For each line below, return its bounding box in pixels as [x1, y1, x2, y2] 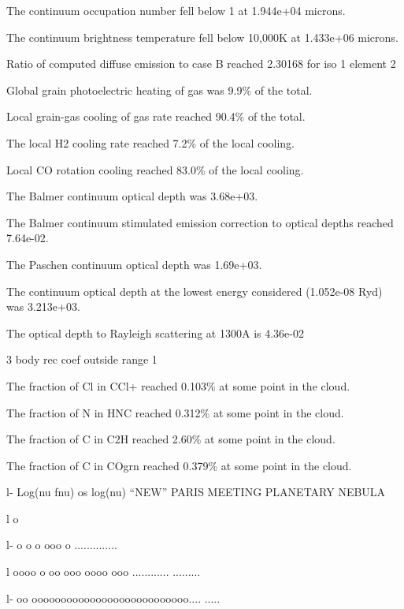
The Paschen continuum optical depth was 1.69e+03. [6, 256, 262, 272]
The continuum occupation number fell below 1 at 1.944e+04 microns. [6, 2, 346, 18]
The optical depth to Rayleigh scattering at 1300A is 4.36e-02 [6, 324, 304, 341]
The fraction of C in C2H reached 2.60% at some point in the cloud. [6, 431, 335, 447]
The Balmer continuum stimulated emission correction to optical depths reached [6, 214, 394, 230]
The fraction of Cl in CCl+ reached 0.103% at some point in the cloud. [6, 377, 350, 394]
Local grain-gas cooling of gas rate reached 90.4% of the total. [6, 108, 306, 125]
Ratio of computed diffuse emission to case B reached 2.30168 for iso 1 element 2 [6, 55, 396, 72]
